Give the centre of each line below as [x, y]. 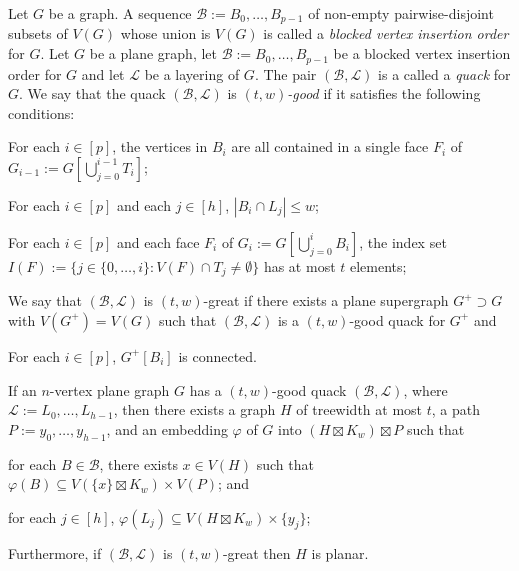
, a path [455, 409]
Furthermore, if [55, 553]
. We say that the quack [92, 93]
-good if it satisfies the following [384, 93]
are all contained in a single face [330, 146]
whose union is [165, 33]
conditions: [41, 112]
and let [103, 73]
